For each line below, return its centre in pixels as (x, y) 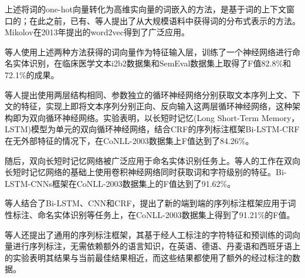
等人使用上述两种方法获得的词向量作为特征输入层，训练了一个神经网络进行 (148, 51)
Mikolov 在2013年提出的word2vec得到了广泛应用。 (97, 32)
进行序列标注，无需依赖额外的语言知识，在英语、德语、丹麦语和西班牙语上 (156, 246)
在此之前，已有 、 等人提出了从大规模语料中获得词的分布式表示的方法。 (165, 20)
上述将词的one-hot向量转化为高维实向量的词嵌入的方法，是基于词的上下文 (145, 9)
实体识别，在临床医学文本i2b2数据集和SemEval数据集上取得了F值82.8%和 (152, 63)
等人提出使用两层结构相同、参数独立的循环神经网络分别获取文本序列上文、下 (152, 94)
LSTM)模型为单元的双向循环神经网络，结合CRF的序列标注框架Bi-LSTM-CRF (152, 129)
